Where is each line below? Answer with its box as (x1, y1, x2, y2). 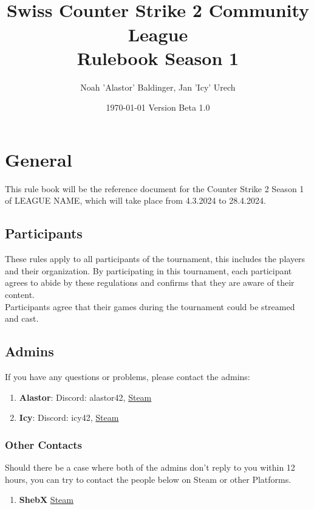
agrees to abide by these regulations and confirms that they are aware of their (5, 276, 295, 289)
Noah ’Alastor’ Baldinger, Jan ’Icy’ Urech (80, 80, 236, 93)
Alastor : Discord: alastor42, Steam (19, 390, 152, 403)
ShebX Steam (19, 493, 73, 506)
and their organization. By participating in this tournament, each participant (5, 264, 292, 277)
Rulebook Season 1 (77, 45, 239, 70)
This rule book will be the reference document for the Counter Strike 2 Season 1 (5, 182, 304, 195)
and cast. (5, 312, 39, 325)
